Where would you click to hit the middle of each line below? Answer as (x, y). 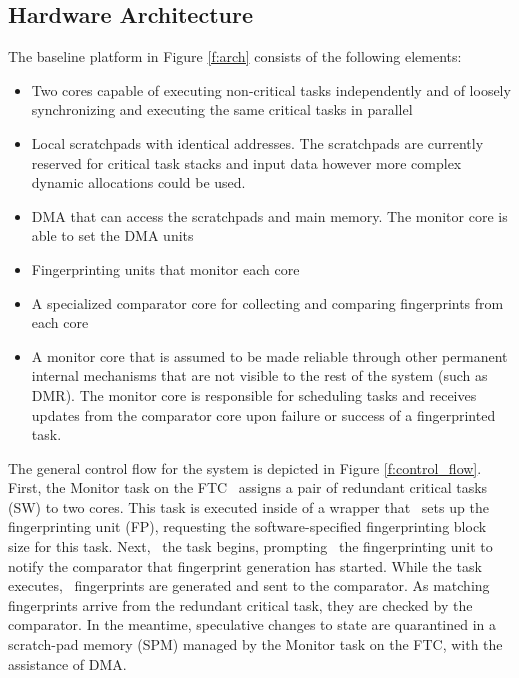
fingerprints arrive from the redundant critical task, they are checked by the (240, 604)
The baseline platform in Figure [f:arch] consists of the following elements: (235, 56)
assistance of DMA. (67, 663)
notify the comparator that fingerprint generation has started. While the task (245, 565)
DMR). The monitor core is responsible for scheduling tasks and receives (254, 394)
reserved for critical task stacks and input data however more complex (246, 162)
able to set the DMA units (112, 235)
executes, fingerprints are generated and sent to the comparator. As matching (249, 585)
